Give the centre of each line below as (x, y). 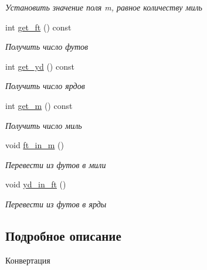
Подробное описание (63, 235)
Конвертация (28, 260)
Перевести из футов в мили (56, 164)
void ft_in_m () (35, 145)
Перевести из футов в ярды (56, 204)
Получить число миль (44, 125)
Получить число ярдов (45, 86)
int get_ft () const (38, 27)
